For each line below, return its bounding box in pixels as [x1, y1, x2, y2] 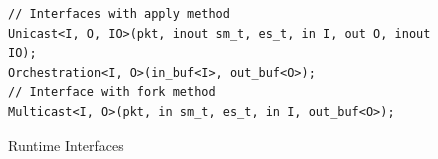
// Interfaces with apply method [8, 7, 230, 21]
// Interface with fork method [8, 85, 216, 100]
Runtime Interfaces [8, 134, 124, 155]
